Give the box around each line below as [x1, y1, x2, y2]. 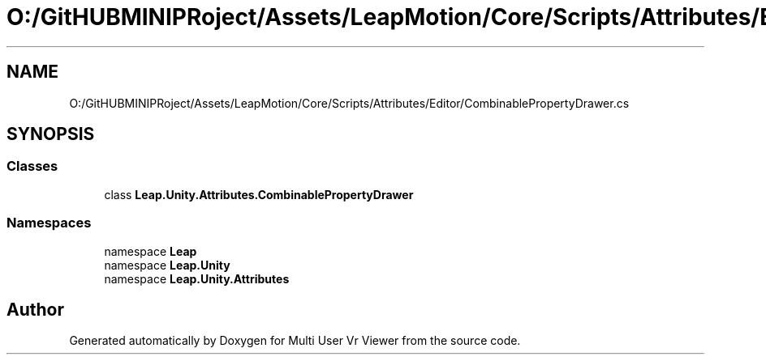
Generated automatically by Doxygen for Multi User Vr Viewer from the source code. [69, 333, 521, 348]
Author [6, 299, 64, 320]
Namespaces [6, 214, 92, 231]
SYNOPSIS [6, 124, 95, 145]
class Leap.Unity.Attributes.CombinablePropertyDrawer [104, 187, 414, 202]
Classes [6, 158, 58, 175]
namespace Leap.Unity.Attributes [104, 271, 290, 286]
